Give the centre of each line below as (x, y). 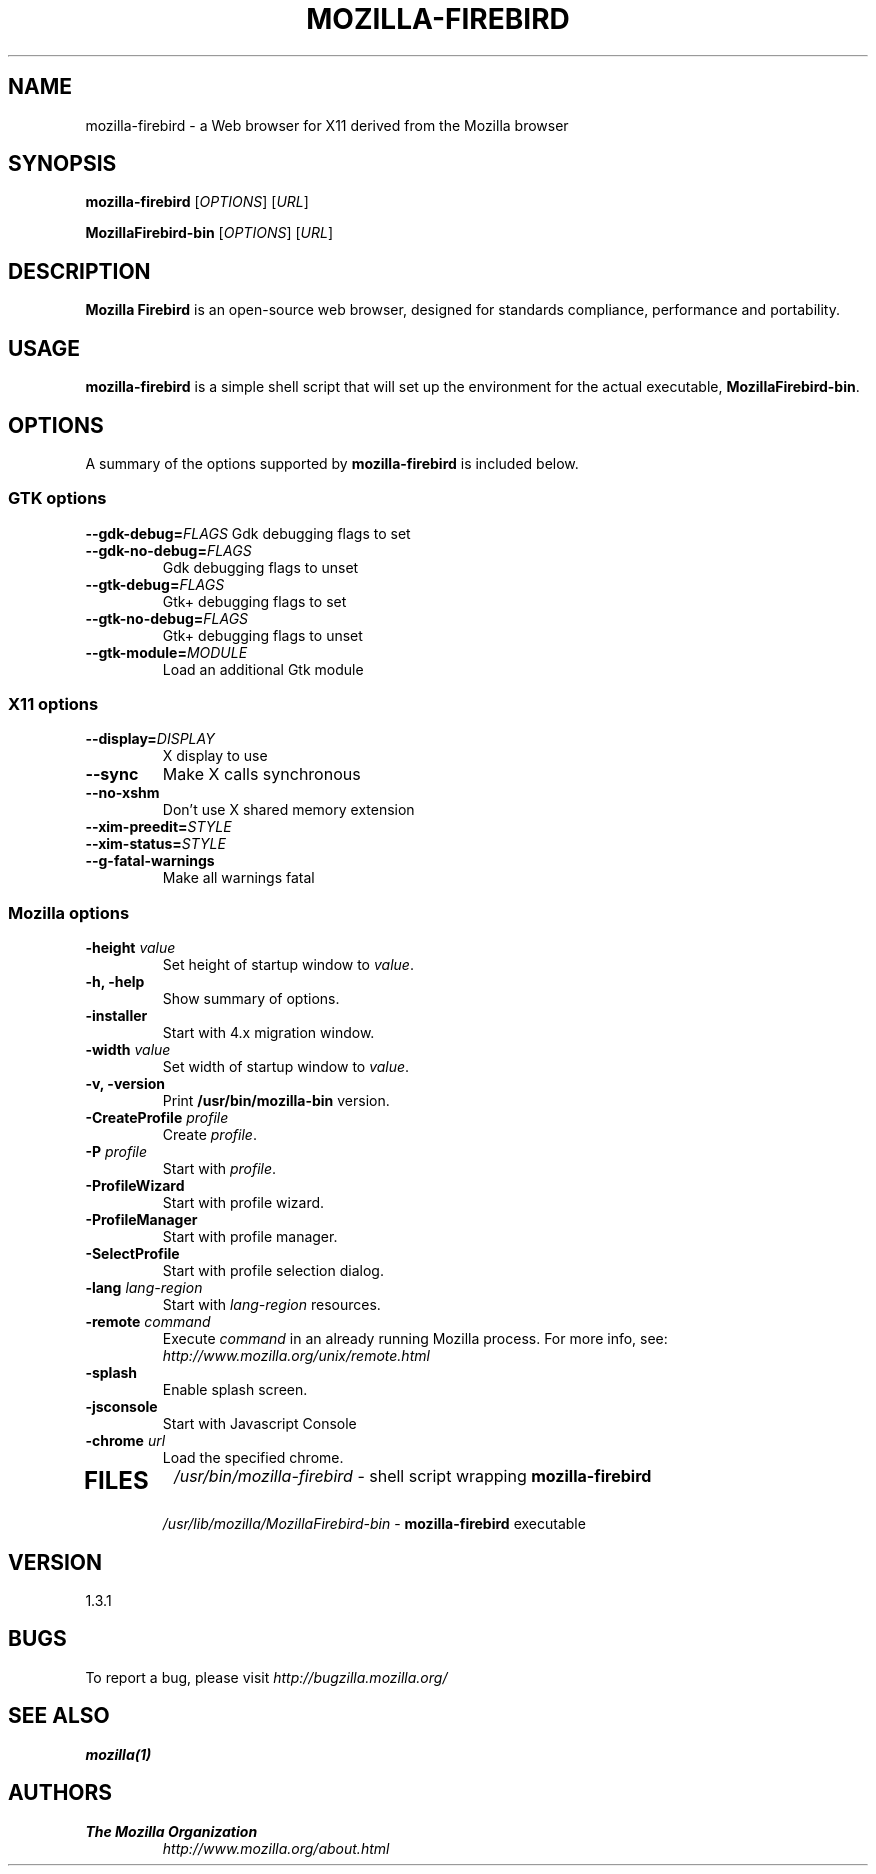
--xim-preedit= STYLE (158, 827)
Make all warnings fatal (238, 878)
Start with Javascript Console (259, 1424)
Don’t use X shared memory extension (288, 810)
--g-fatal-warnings (150, 861)
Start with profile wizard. (243, 1203)
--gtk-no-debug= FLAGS (167, 618)
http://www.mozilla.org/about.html (276, 1848)
